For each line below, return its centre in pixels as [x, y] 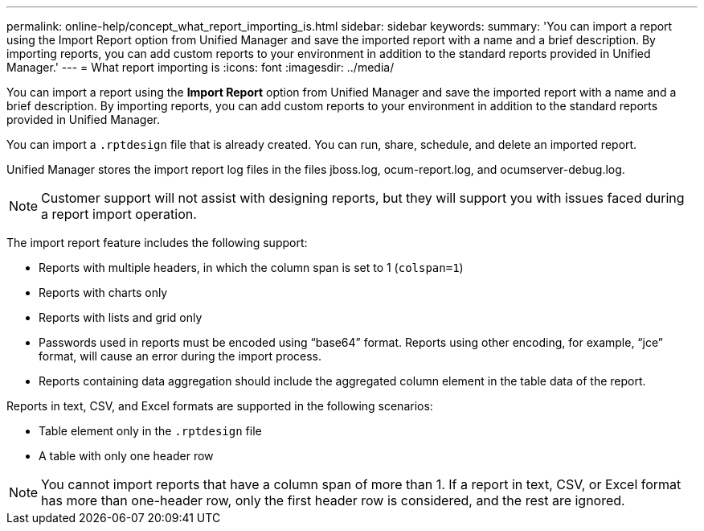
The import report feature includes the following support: [157, 243]
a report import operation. [119, 214]
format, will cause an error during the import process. [180, 356]
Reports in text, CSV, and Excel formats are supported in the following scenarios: [220, 406]
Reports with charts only [103, 292]
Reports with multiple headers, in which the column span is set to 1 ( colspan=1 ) [251, 268]
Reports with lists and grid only [121, 317]
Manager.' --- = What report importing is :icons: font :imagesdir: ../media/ [201, 67]
